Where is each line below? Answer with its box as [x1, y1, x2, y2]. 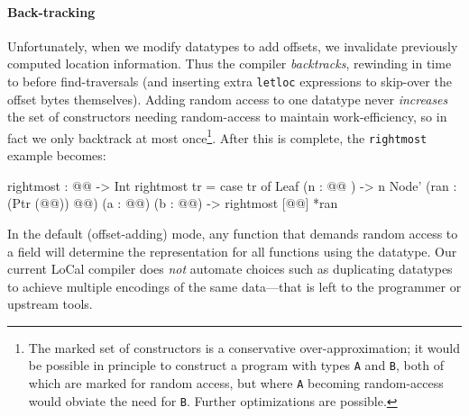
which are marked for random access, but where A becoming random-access [28, 374, 444, 393]
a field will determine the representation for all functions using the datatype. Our [7, 241, 457, 260]
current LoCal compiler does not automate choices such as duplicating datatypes [7, 259, 453, 278]
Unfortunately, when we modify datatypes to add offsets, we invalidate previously [7, 36, 458, 55]
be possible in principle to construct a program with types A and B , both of [28, 356, 444, 375]
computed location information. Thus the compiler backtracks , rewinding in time [7, 54, 452, 73]
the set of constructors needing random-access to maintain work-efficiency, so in [7, 107, 447, 126]
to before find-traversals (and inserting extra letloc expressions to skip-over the [7, 71, 452, 90]
